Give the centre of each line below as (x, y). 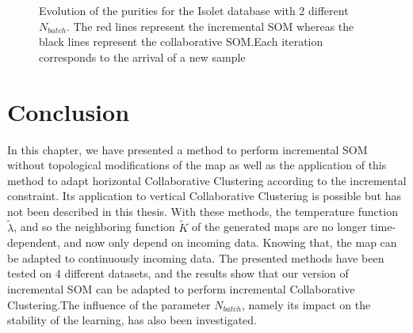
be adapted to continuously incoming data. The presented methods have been (196, 257)
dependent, (34, 242)
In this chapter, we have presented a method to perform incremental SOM (187, 149)
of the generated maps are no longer (279, 227)
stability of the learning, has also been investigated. (132, 320)
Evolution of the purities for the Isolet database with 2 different (194, 10)
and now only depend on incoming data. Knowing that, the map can (230, 242)
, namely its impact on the (306, 304)
